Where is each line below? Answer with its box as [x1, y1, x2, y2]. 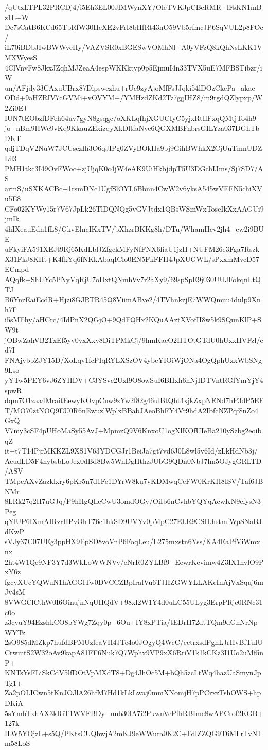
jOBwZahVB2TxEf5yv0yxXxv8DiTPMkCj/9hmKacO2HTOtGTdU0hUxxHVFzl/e [5, 334, 263, 345]
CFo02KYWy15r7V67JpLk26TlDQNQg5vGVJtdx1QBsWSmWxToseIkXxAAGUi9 [5, 203, 264, 214]
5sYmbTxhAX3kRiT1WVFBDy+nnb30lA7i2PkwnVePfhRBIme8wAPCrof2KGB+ [5, 707, 263, 718]
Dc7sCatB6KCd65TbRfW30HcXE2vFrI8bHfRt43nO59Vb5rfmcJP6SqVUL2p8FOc [5, 22, 263, 32]
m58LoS [5, 738, 30, 748]
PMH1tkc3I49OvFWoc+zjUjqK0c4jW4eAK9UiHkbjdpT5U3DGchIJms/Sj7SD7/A [5, 163, 263, 173]
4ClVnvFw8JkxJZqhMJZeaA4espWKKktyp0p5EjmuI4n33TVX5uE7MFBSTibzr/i [5, 62, 262, 73]
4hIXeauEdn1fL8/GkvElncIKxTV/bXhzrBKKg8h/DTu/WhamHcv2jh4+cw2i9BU [5, 223, 264, 234]
